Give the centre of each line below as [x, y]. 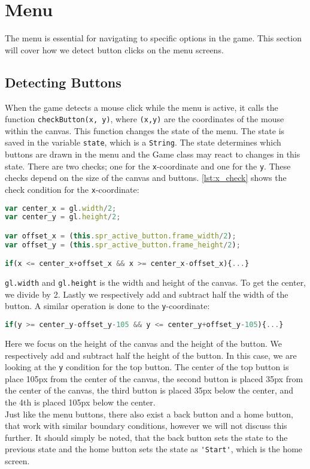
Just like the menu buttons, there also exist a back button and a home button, [149, 414]
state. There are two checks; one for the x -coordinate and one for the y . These [148, 166]
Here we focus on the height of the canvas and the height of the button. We [143, 343]
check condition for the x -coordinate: [72, 189]
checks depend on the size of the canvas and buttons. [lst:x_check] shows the [146, 178]
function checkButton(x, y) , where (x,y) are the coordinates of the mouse [145, 119]
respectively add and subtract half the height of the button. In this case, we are [151, 355]
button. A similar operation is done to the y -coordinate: [107, 306]
